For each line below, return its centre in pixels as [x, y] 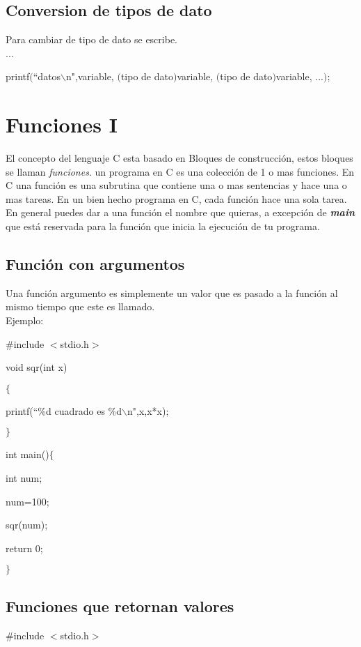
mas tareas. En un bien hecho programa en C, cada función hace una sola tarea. [176, 198]
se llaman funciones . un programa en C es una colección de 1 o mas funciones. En [180, 171]
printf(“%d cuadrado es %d [64, 410]
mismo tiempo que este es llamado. [80, 306]
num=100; [27, 501]
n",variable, [90, 76]
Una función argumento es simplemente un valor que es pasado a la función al [172, 292]
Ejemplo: [25, 320]
